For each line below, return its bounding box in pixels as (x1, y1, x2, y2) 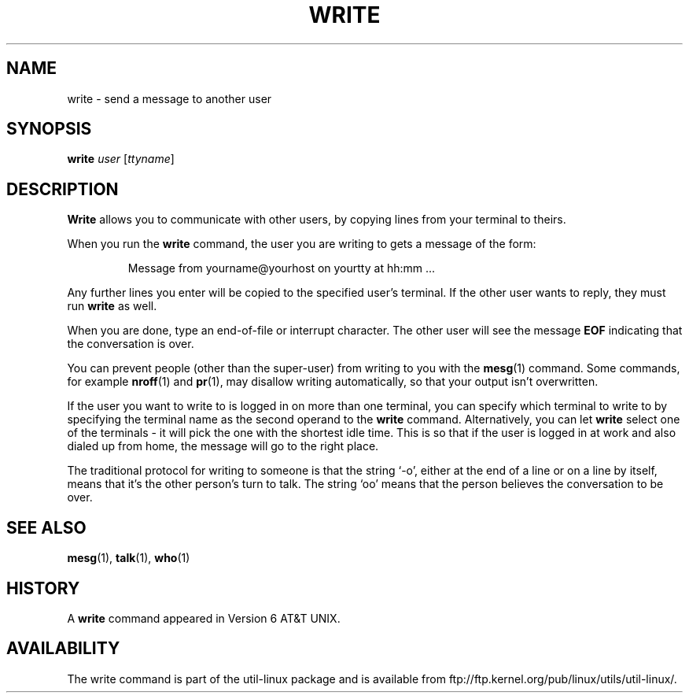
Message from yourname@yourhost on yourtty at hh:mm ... (127, 261, 436, 276)
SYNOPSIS (6, 119, 92, 139)
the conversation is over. (67, 337, 194, 351)
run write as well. (67, 299, 157, 313)
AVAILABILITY (6, 638, 120, 659)
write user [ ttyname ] (67, 152, 175, 166)
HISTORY (6, 578, 80, 598)
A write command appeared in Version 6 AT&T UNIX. (67, 611, 341, 625)
